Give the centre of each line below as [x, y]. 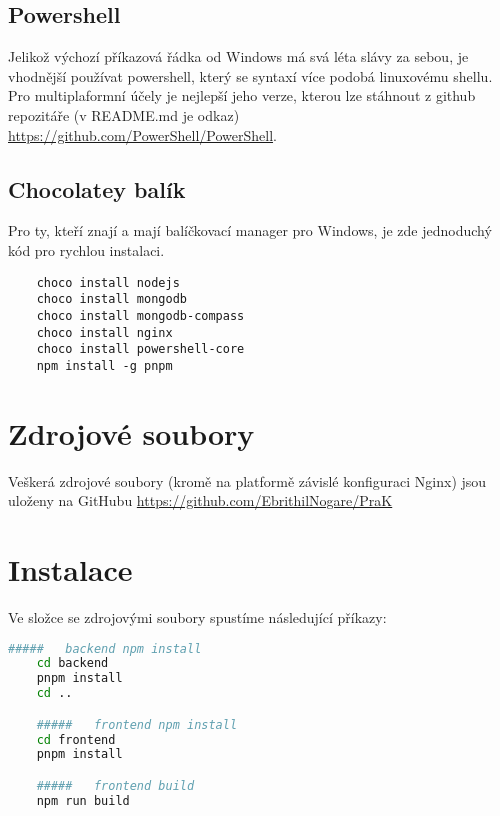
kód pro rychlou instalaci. [86, 249]
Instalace [70, 569]
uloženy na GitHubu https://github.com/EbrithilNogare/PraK [200, 500]
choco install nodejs [108, 282]
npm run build [83, 800]
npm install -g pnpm [104, 365]
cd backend [72, 663]
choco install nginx [104, 332]
